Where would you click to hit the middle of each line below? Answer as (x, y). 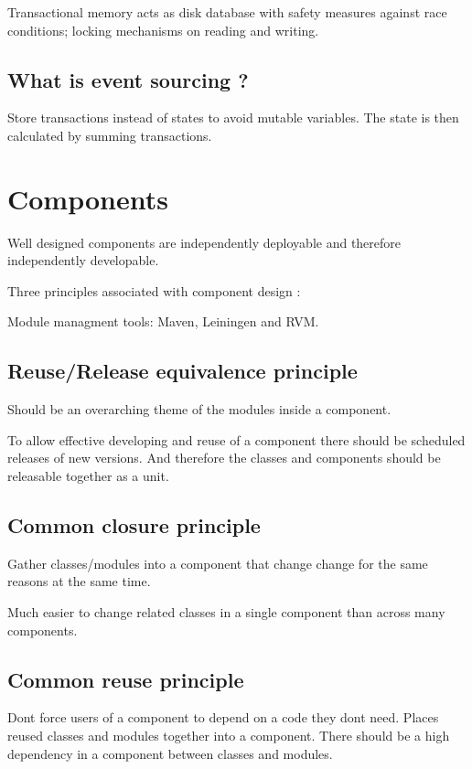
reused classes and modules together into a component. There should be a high (229, 736)
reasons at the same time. (79, 581)
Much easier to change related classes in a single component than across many (226, 612)
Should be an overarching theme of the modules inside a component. (199, 409)
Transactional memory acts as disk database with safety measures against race (227, 12)
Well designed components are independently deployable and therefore (204, 242)
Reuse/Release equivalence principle (182, 371)
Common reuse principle (126, 679)
